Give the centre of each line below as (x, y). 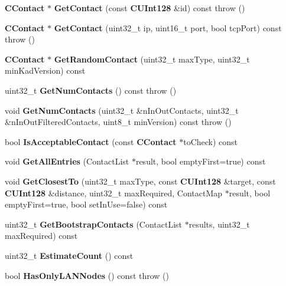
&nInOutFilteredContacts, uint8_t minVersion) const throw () (118, 122)
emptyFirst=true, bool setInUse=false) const (86, 204)
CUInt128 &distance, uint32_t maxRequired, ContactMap (114, 193)
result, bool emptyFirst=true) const (201, 161)
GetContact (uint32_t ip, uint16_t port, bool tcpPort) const (168, 27)
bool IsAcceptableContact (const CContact (91, 141)
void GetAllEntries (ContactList (67, 161)
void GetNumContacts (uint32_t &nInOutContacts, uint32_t (122, 110)
